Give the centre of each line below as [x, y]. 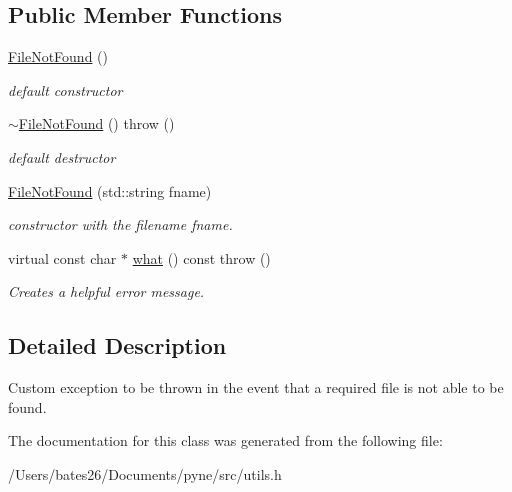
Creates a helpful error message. [106, 291]
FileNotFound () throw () [96, 123]
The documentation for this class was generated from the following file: [225, 440]
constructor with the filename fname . [120, 224]
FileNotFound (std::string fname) [110, 190]
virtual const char [62, 257]
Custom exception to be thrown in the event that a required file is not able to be [256, 387]
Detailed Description [117, 345]
